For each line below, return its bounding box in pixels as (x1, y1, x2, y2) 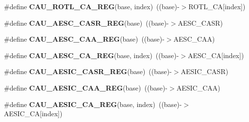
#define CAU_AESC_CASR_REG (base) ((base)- (4, 17, 169, 28)
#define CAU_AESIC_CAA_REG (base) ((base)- (4, 82, 168, 92)
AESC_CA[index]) (188, 50, 244, 60)
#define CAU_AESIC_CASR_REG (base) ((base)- (4, 66, 172, 76)
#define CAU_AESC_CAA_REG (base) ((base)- (4, 34, 165, 44)
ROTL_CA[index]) (188, 1, 246, 11)
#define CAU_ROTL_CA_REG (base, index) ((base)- (4, 1, 180, 11)
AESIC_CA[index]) (4, 108, 63, 119)
